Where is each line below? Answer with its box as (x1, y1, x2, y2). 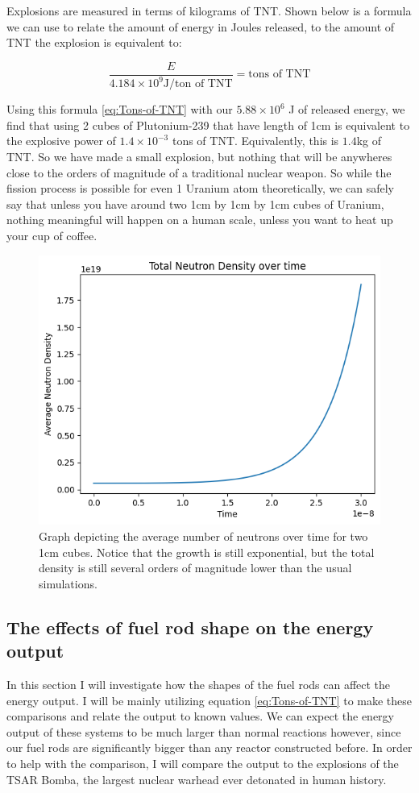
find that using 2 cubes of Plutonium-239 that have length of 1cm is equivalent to (6, 116, 410, 133)
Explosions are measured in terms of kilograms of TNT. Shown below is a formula (6, 2, 412, 19)
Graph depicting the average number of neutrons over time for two (39, 528, 368, 545)
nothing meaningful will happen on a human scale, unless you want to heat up (6, 211, 393, 228)
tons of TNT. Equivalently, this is (172, 132, 339, 149)
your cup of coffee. (6, 226, 97, 243)
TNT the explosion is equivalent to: (6, 34, 182, 51)
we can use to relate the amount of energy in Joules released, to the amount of (6, 18, 395, 35)
